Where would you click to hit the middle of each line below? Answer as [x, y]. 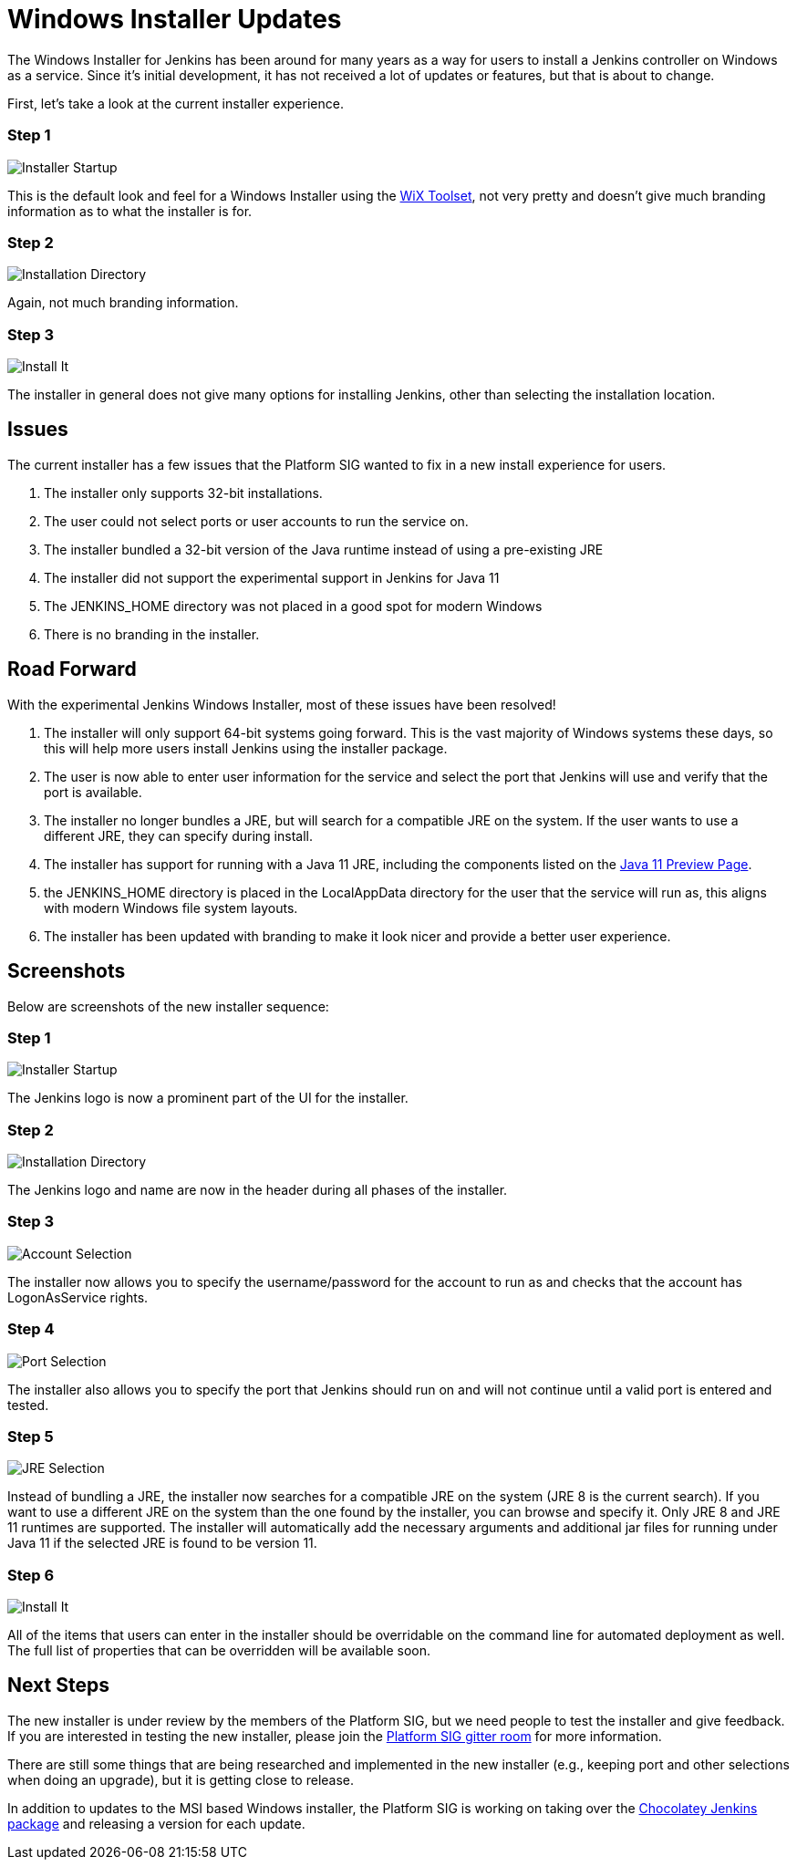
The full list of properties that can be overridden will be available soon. [219, 1651]
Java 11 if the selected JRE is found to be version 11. [162, 1543]
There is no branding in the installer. [152, 634]
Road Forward [72, 669]
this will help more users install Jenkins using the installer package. [246, 748]
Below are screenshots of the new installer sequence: [168, 1006]
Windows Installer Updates [175, 19]
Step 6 [31, 1575]
